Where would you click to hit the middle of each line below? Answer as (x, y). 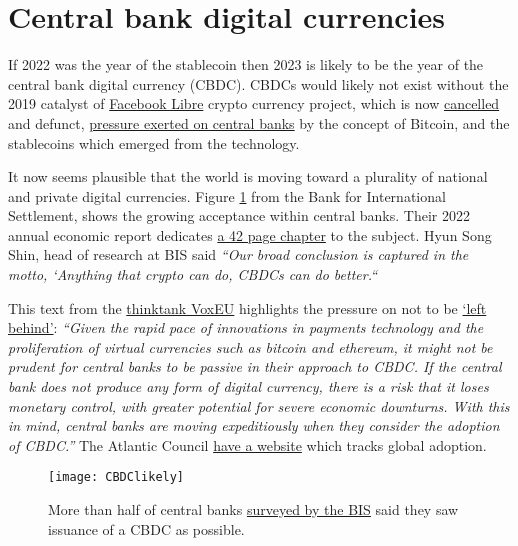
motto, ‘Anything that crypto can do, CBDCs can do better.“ (193, 274)
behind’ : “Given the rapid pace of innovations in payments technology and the (246, 327)
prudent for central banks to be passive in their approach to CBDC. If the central (255, 366)
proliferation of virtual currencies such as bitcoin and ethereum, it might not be (250, 346)
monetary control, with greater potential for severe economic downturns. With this (259, 405)
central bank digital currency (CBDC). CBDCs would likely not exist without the (258, 83)
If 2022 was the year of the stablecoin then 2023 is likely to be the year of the (246, 64)
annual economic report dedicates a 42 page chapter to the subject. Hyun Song (250, 234)
